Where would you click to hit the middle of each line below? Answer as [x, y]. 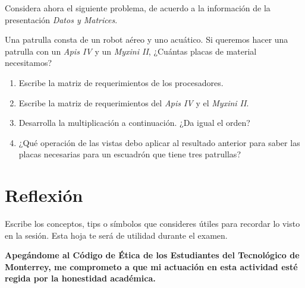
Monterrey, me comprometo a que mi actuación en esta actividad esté [151, 266]
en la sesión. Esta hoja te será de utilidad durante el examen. [116, 235]
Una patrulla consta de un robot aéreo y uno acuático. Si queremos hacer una [147, 39]
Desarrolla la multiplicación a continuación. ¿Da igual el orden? [134, 123]
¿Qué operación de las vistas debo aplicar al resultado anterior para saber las [159, 142]
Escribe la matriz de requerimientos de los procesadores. [121, 82]
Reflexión [44, 195]
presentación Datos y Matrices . [61, 19]
